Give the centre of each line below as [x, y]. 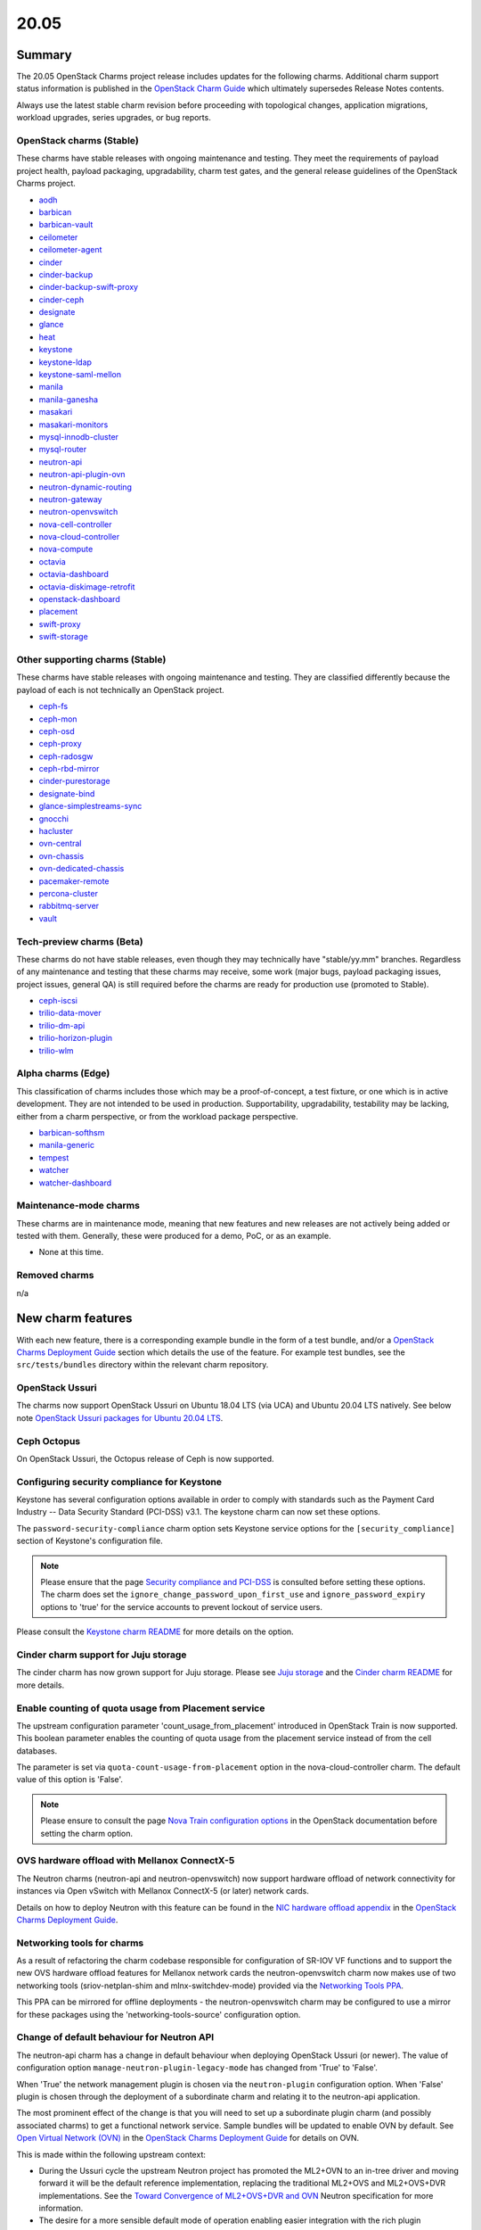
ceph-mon [58, 719]
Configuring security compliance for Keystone [119, 1482]
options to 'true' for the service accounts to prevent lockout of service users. [182, 1606]
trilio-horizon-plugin [76, 1038]
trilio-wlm [57, 1050]
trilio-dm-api [62, 1025]
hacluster [56, 831]
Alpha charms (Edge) [63, 1073]
